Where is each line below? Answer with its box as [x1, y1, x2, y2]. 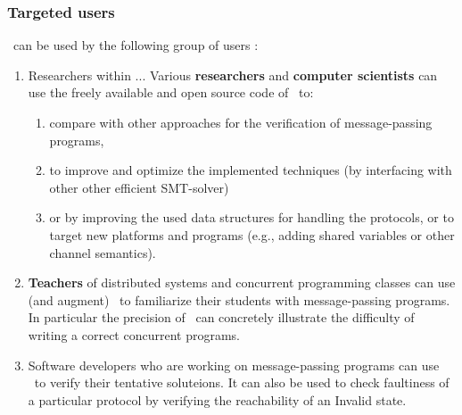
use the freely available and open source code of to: [28, 83, 314, 102]
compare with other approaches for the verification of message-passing [49, 113, 433, 131]
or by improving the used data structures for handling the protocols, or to [49, 208, 454, 227]
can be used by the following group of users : [12, 36, 259, 54]
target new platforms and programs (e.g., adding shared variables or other [49, 225, 455, 244]
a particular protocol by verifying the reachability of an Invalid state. [28, 390, 407, 409]
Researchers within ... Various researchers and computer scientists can [28, 65, 438, 84]
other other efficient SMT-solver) [49, 178, 229, 196]
